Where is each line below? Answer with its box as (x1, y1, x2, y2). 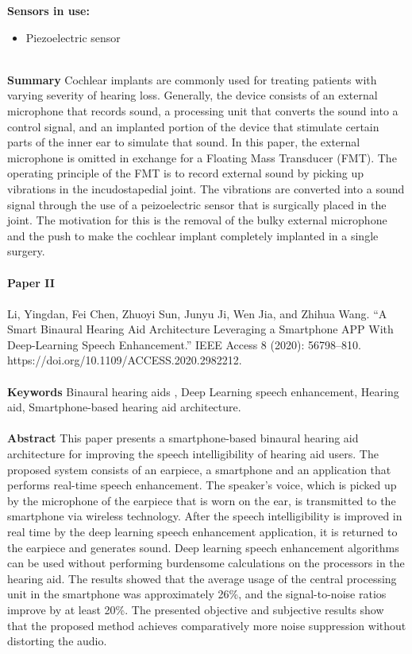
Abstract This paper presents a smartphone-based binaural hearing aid (7, 430, 359, 446)
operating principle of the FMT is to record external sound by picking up (7, 165, 364, 181)
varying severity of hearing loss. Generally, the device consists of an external (7, 87, 378, 103)
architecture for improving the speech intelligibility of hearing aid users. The (7, 446, 379, 462)
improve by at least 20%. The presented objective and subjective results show (7, 601, 384, 617)
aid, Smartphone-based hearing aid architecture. (7, 399, 241, 415)
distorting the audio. (7, 633, 107, 649)
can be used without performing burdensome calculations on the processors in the (7, 555, 405, 571)
